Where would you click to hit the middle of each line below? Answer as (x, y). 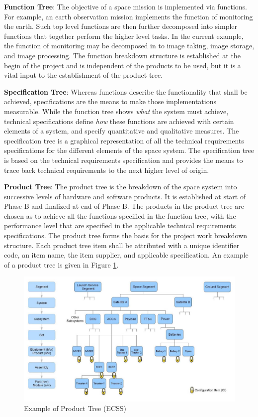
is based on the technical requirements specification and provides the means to (124, 160)
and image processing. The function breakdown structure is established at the (122, 55)
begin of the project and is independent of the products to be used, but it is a (123, 65)
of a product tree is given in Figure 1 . (61, 264)
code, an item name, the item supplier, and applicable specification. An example (126, 255)
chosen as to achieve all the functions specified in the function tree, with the (120, 215)
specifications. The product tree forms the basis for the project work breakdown (126, 235)
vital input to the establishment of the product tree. (84, 75)
